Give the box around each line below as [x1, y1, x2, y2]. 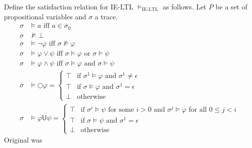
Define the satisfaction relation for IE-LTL [4, 1, 133, 11]
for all [188, 106, 207, 113]
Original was [4, 135, 42, 145]
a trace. [95, 11, 118, 21]
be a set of [215, 1, 248, 11]
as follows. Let [162, 1, 207, 11]
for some [108, 106, 134, 113]
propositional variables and [4, 11, 87, 21]
